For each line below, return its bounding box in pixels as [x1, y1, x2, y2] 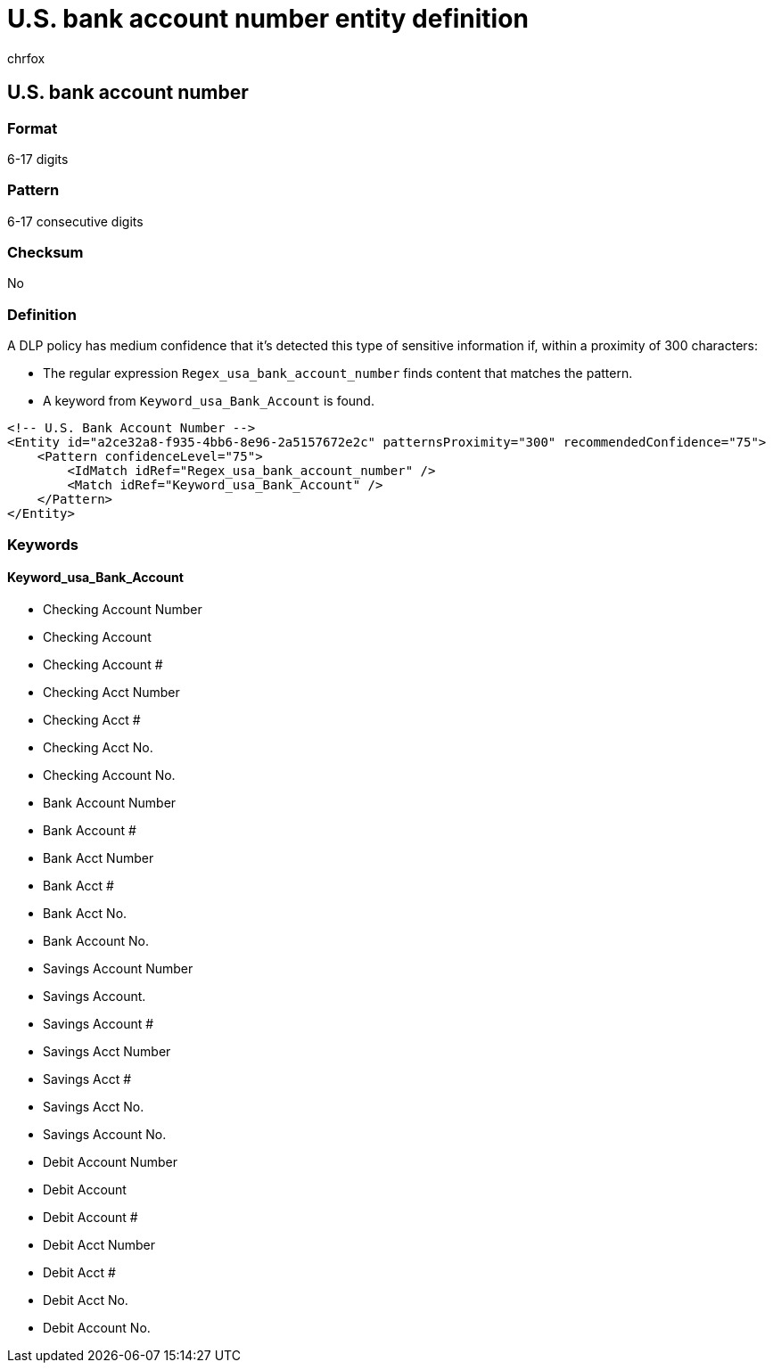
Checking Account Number [43, 601, 202, 617]
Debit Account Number [43, 1153, 177, 1169]
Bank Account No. [43, 932, 150, 948]
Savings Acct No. [43, 1098, 144, 1114]
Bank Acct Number [43, 849, 154, 865]
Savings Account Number [43, 960, 193, 976]
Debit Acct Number [43, 1236, 156, 1252]
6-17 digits [7, 151, 69, 167]
